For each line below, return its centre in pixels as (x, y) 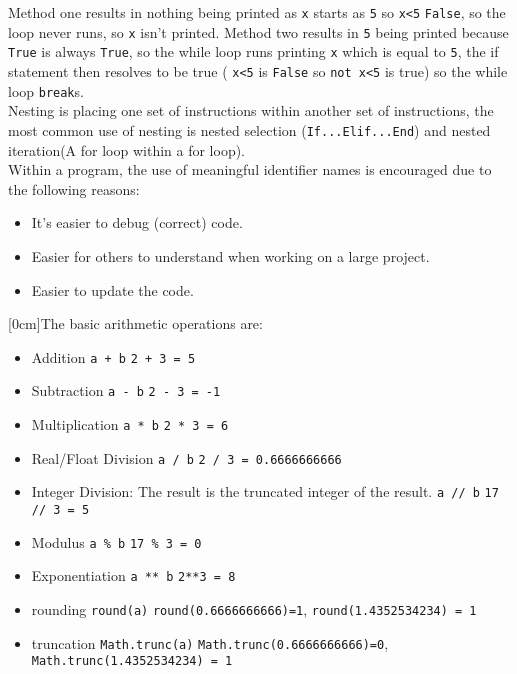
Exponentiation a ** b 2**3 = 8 (133, 575)
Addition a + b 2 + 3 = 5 (113, 356)
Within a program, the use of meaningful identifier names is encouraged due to (250, 169)
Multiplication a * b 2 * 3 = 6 (130, 424)
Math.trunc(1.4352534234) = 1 (132, 661)
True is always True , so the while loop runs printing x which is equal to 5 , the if (253, 51)
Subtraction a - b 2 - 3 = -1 (126, 390)
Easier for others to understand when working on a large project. (230, 255)
